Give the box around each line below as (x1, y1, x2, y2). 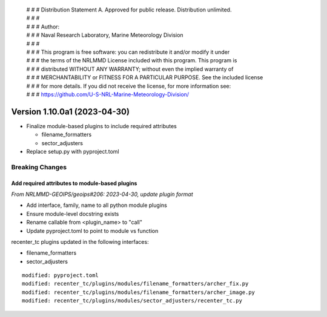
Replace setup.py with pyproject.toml (26, 148, 119, 155)
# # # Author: (26, 23, 60, 30)
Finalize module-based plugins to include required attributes (26, 122, 177, 129)
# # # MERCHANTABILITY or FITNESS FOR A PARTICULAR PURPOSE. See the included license (26, 74, 263, 81)
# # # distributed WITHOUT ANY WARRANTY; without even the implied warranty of (26, 65, 234, 73)
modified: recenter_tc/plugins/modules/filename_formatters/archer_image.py (22, 289, 256, 296)
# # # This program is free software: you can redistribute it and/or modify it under (26, 48, 230, 56)
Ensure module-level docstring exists (26, 210, 119, 217)
